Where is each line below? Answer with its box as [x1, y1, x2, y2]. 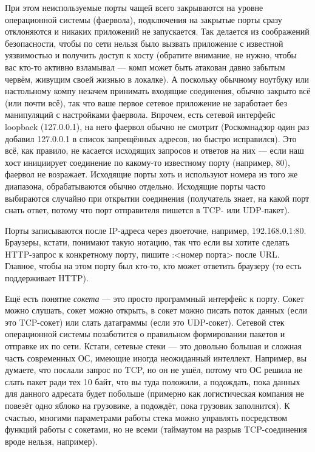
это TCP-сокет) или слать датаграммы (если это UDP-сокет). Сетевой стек [5, 315, 285, 328]
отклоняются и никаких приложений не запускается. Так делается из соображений [5, 25, 310, 38]
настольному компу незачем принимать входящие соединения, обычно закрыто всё [5, 84, 311, 97]
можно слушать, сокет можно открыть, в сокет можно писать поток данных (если [5, 304, 307, 317]
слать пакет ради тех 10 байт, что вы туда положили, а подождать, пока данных [5, 375, 300, 388]
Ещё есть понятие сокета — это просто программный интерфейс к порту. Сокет [5, 292, 304, 304]
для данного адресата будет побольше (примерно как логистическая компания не [5, 387, 305, 400]
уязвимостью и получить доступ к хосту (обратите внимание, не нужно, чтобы [5, 49, 297, 61]
